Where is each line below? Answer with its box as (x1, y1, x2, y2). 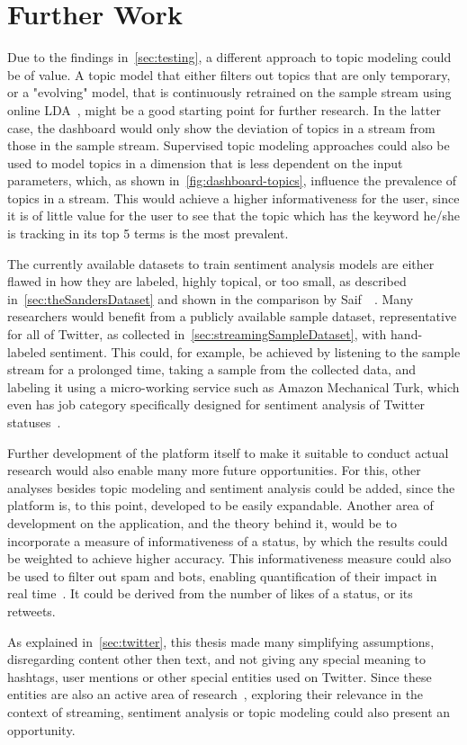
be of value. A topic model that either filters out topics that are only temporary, (7, 65, 451, 84)
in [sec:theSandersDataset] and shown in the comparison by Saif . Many (7, 289, 414, 308)
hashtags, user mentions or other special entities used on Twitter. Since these (7, 667, 432, 686)
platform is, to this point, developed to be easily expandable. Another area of (7, 496, 434, 515)
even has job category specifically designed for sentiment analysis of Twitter (7, 395, 426, 414)
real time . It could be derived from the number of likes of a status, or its (7, 584, 413, 603)
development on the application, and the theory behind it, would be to (7, 513, 397, 532)
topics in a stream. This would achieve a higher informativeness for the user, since (7, 188, 460, 207)
